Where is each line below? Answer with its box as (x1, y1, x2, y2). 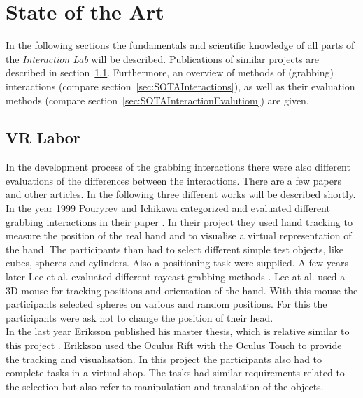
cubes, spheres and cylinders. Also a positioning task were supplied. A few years (6, 255, 349, 270)
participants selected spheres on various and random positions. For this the (6, 297, 327, 311)
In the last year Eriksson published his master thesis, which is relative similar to (6, 324, 350, 339)
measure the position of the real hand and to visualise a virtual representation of (6, 228, 352, 243)
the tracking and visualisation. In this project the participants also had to (6, 351, 322, 366)
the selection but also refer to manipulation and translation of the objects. (6, 378, 324, 393)
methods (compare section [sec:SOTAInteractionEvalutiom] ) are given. (6, 92, 309, 107)
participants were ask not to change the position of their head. (6, 310, 273, 325)
